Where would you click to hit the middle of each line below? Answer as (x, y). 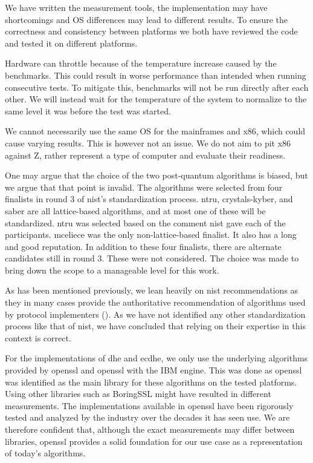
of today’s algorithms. (45, 453)
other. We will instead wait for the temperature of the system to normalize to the (156, 99)
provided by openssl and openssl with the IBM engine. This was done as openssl (153, 370)
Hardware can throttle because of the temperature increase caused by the (141, 63)
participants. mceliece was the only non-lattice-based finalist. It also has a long (151, 235)
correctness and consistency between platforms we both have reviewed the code (151, 31)
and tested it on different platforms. (71, 43)
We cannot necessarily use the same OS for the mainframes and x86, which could (155, 131)
